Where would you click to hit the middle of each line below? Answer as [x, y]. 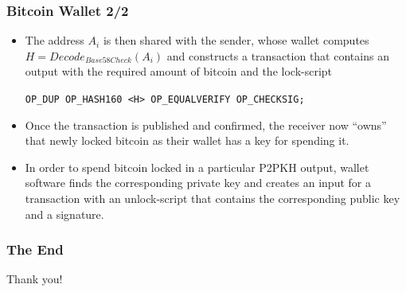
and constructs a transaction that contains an [278, 55]
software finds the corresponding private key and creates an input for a [198, 183]
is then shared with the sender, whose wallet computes [236, 40]
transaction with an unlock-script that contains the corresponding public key [213, 199]
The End [35, 249]
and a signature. [64, 214]
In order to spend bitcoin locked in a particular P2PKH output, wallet [197, 167]
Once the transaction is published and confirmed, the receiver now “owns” [206, 125]
